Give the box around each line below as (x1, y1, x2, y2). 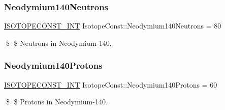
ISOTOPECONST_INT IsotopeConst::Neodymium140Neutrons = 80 (4, 20, 221, 31)
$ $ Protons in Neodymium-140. (6, 96, 108, 107)
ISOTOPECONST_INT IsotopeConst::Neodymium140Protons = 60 (4, 79, 217, 90)
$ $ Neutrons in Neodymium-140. (6, 37, 112, 48)
